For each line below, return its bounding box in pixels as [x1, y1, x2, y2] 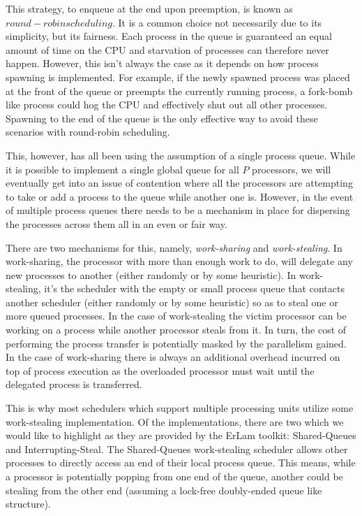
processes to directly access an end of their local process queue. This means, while [6, 455, 356, 470]
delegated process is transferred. [6, 377, 142, 392]
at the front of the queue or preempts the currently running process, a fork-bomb [6, 83, 353, 98]
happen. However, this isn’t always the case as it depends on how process [6, 56, 319, 71]
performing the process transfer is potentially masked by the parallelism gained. [6, 336, 347, 350]
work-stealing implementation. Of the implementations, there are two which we [6, 414, 344, 429]
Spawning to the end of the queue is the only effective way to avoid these [6, 110, 318, 125]
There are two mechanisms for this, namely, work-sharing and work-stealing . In [6, 240, 342, 255]
